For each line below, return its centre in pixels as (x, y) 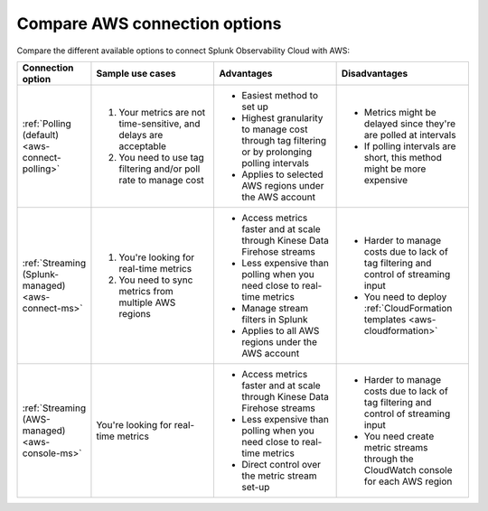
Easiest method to (279, 95)
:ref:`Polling (47, 124)
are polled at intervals (410, 135)
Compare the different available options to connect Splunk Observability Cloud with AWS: (183, 51)
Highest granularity (282, 117)
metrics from (146, 291)
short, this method (403, 157)
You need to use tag (162, 157)
